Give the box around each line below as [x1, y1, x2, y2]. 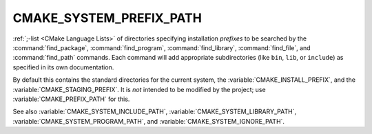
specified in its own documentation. [12, 63, 114, 71]
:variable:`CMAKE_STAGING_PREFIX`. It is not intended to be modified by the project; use [12, 85, 266, 93]
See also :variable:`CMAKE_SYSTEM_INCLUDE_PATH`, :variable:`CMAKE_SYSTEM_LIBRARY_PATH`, [12, 107, 296, 116]
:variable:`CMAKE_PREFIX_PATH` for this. [12, 95, 130, 103]
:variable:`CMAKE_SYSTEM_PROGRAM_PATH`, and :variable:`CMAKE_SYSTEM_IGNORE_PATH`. [12, 117, 285, 125]
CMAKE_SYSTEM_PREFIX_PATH [12, 10, 203, 25]
